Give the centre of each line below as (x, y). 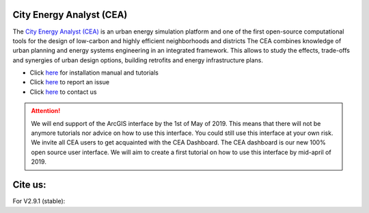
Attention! (46, 111)
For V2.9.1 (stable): (39, 201)
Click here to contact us (63, 92)
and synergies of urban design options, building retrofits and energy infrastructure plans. (138, 60)
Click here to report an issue (69, 82)
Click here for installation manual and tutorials (94, 73)
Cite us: (30, 185)
